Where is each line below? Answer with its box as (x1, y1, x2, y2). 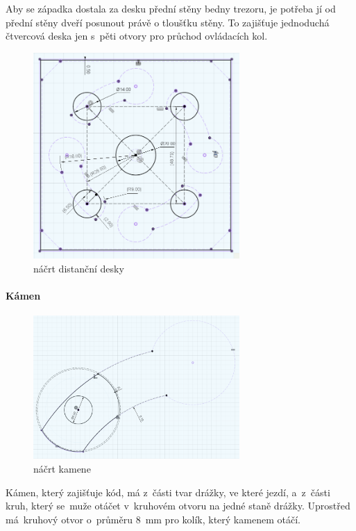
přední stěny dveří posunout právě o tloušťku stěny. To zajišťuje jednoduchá (6, 15, 330, 29)
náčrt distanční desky (33, 261, 124, 275)
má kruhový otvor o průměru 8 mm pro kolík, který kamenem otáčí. (6, 512, 300, 526)
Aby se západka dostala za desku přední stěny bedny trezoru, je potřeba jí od (6, 1, 336, 15)
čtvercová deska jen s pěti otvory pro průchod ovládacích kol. (6, 28, 268, 43)
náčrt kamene (33, 461, 91, 476)
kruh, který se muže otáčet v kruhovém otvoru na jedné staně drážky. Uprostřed (6, 498, 350, 513)
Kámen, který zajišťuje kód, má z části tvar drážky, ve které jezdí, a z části (6, 484, 330, 499)
